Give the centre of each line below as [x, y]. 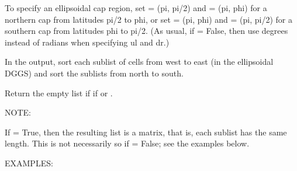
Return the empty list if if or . [59, 93]
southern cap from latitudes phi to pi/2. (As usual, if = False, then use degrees [146, 31]
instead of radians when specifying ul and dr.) [87, 42]
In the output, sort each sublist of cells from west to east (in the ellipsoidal [139, 62]
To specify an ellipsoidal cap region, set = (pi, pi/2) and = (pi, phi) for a [136, 8]
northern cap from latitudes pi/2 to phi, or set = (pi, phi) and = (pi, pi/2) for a [148, 19]
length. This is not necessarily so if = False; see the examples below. [127, 143]
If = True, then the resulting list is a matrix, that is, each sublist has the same [146, 132]
